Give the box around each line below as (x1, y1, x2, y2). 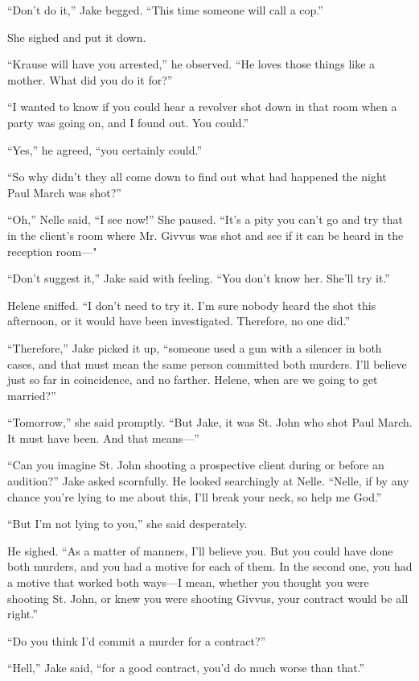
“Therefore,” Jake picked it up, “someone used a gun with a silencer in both (7, 339, 382, 356)
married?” (7, 386, 56, 403)
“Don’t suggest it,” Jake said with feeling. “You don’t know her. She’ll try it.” (7, 270, 390, 287)
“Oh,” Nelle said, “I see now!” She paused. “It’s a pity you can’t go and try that (7, 211, 403, 228)
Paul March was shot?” (7, 184, 121, 200)
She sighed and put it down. (7, 28, 146, 45)
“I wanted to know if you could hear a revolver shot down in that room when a (7, 98, 397, 115)
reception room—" (7, 242, 97, 259)
